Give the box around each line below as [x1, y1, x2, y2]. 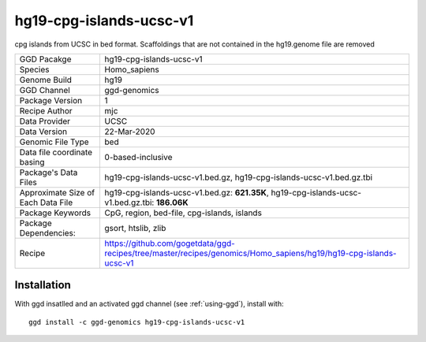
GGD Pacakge [19, 54, 72, 65]
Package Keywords [19, 207, 92, 218]
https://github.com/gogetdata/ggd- [104, 237, 236, 248]
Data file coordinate [19, 147, 93, 158]
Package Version [19, 95, 83, 106]
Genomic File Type [19, 136, 90, 147]
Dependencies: [19, 227, 77, 238]
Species [19, 64, 50, 75]
